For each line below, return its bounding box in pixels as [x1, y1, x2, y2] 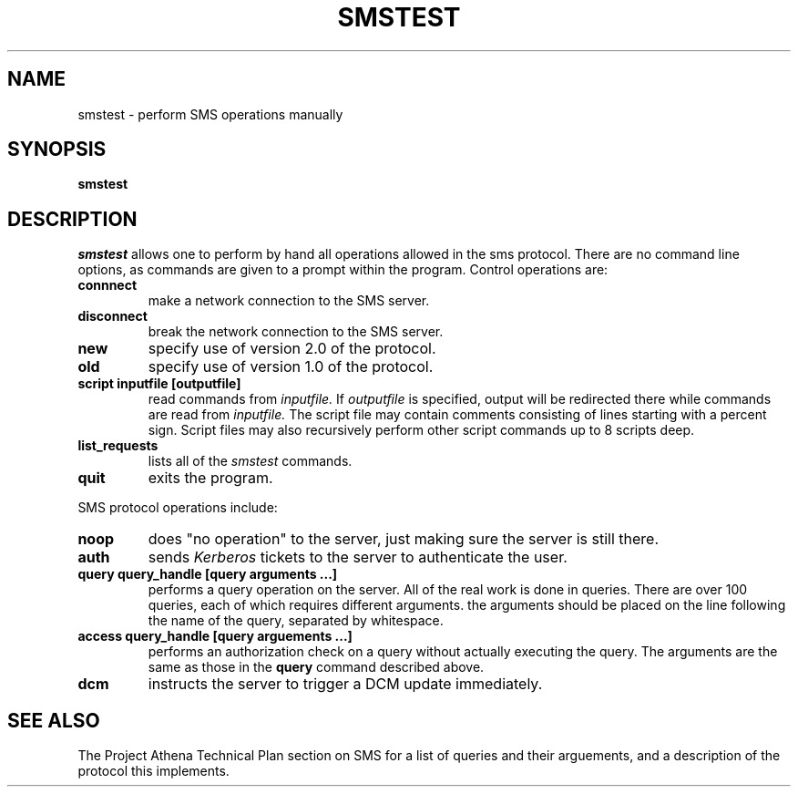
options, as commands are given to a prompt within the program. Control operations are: [77, 262, 609, 278]
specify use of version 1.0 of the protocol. [148, 357, 434, 376]
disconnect [77, 308, 148, 325]
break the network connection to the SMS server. [148, 324, 444, 340]
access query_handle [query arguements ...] [77, 628, 353, 644]
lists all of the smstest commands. [148, 453, 353, 469]
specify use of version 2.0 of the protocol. [148, 339, 436, 358]
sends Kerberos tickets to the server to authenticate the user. [148, 548, 568, 567]
